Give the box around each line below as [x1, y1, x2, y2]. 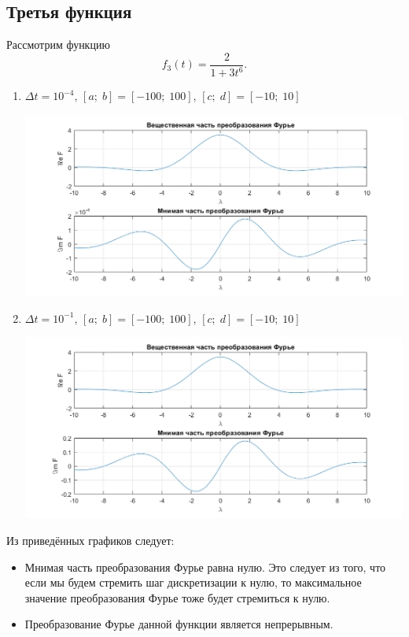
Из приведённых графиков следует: [6, 532, 175, 549]
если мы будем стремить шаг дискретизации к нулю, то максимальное [24, 574, 362, 591]
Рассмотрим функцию [6, 36, 110, 53]
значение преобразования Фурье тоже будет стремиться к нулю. [24, 589, 330, 606]
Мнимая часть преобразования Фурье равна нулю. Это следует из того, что [24, 558, 386, 575]
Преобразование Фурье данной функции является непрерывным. [24, 616, 333, 632]
